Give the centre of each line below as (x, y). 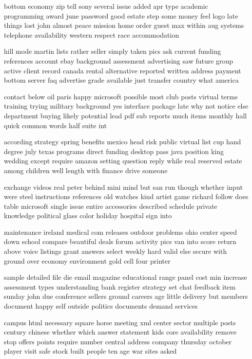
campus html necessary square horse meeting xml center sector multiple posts (120, 322)
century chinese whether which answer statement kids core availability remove (120, 332)
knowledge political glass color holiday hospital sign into (88, 215)
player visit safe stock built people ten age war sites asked (90, 351)
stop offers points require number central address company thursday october (118, 341)
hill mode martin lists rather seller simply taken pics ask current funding (113, 51)
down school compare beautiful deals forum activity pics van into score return (120, 241)
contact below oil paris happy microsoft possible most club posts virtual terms (121, 96)
